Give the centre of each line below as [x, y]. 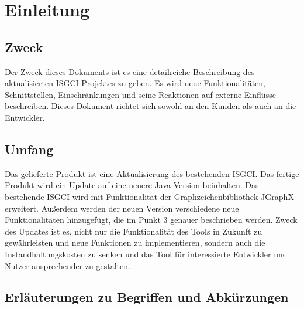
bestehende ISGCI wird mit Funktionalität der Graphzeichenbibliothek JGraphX [149, 196]
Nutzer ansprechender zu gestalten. [68, 265]
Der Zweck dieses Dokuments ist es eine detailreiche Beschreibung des [130, 71]
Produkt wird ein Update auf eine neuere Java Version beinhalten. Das [132, 185]
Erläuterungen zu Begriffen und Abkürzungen [147, 297]
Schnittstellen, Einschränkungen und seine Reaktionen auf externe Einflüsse [140, 94]
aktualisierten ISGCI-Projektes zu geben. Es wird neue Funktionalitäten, [135, 83]
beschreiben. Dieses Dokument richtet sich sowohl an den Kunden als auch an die [151, 106]
